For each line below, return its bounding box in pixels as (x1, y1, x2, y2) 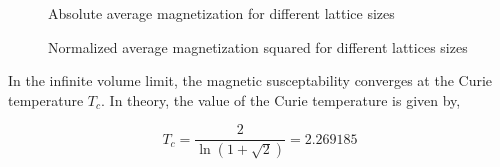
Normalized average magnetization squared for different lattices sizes (48, 36, 468, 57)
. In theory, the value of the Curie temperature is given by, (101, 89, 461, 110)
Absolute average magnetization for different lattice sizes (48, 3, 395, 23)
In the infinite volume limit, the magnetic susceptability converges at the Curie (8, 70, 493, 91)
